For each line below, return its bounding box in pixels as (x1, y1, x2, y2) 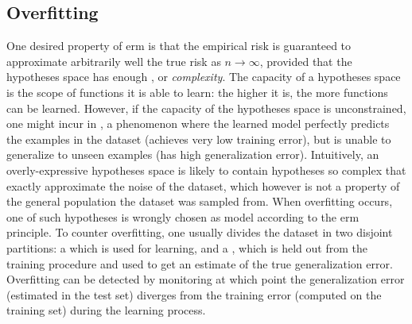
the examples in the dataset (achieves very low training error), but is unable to (6, 130, 391, 147)
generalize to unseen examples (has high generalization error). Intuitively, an (6, 146, 379, 163)
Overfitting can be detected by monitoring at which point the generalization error (6, 271, 405, 287)
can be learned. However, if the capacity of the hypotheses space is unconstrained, (6, 99, 406, 116)
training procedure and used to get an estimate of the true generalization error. (6, 255, 393, 272)
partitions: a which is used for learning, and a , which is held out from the (6, 239, 367, 256)
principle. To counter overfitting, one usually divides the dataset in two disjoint (6, 224, 393, 241)
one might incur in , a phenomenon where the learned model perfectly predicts (6, 115, 390, 132)
